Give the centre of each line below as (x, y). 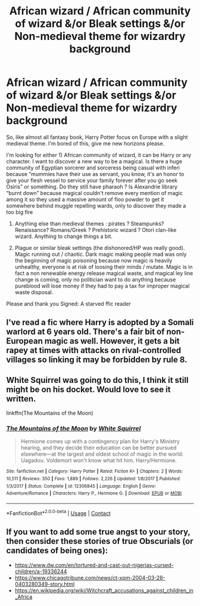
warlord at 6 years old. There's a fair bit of (85, 332)
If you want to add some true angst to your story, (98, 532)
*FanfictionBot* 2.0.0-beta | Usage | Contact (59, 513)
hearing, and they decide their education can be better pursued (99, 448)
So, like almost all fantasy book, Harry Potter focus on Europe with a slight (97, 137)
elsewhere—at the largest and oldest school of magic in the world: (102, 454)
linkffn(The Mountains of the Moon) (50, 413)
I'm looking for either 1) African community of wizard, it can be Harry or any (99, 155)
